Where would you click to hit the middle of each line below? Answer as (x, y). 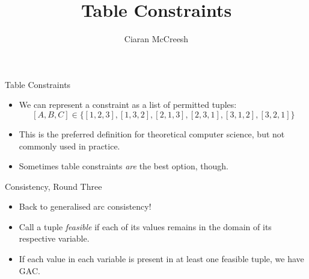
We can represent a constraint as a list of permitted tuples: (128, 105)
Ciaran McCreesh (156, 39)
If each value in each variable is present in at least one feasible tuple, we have (161, 259)
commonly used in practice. (69, 146)
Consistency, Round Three (54, 186)
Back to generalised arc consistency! (85, 206)
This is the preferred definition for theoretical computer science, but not (152, 133)
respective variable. (54, 238)
